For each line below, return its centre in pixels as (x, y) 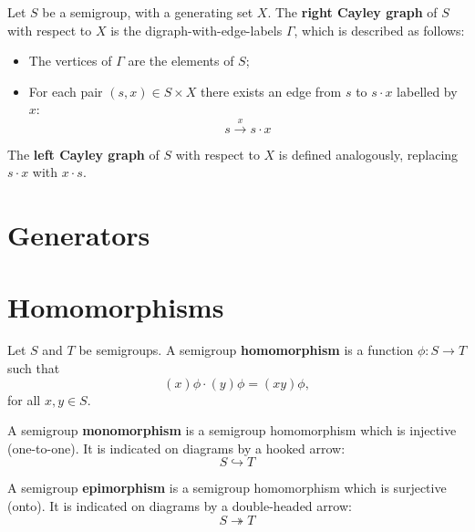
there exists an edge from (271, 91)
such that (34, 368)
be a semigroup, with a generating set (148, 12)
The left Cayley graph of (83, 154)
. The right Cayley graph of (352, 12)
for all (24, 399)
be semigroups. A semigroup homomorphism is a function (246, 350)
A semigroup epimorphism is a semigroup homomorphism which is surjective (227, 488)
